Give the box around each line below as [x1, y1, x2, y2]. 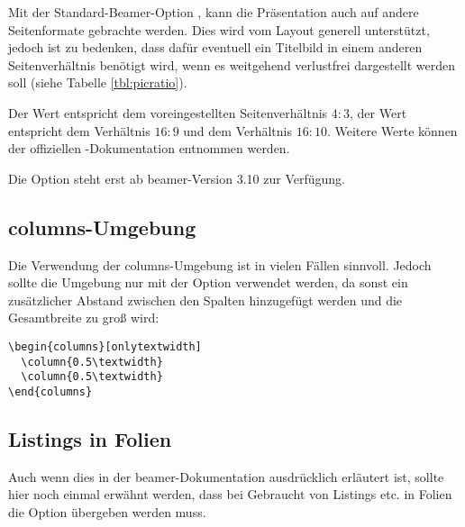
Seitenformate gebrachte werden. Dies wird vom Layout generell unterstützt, [8, 20, 430, 39]
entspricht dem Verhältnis [8, 121, 150, 140]
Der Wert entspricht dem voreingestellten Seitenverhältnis [8, 103, 328, 122]
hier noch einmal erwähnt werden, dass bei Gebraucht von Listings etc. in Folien [8, 485, 452, 504]
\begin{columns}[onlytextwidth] [8, 340, 202, 353]
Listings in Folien [8, 424, 172, 452]
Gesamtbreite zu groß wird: [8, 308, 160, 327]
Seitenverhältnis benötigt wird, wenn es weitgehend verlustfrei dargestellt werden [8, 55, 455, 74]
